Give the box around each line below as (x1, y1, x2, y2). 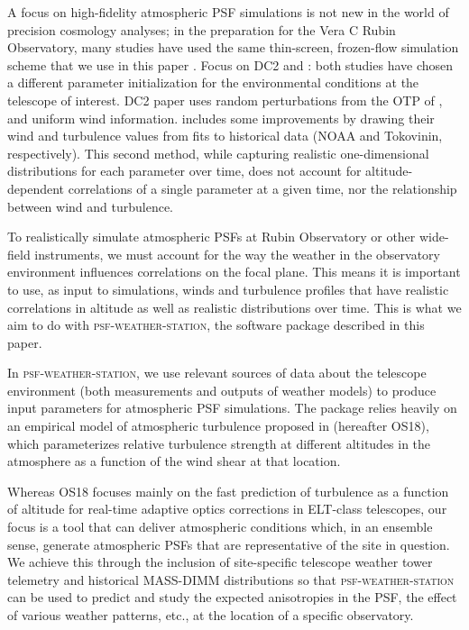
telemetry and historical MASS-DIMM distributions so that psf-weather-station (7, 570, 455, 589)
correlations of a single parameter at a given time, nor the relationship (68, 178, 457, 197)
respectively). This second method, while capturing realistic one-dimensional (7, 143, 429, 162)
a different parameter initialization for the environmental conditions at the (7, 73, 419, 92)
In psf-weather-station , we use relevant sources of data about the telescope (7, 363, 427, 382)
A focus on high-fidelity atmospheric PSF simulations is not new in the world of (7, 3, 449, 21)
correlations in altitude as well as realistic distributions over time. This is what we (7, 297, 462, 316)
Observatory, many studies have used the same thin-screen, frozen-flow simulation (7, 38, 459, 57)
